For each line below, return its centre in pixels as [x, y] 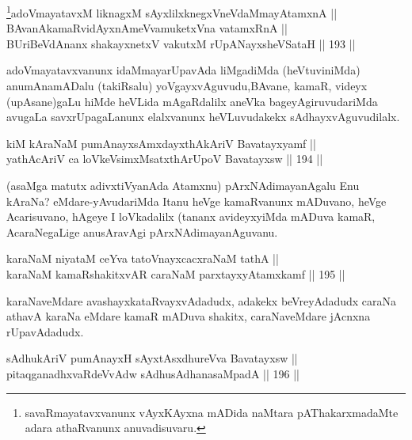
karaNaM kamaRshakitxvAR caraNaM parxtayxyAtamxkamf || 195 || [176, 273]
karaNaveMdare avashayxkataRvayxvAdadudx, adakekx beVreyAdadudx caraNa [202, 300]
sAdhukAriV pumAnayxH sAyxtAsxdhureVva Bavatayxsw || [152, 358]
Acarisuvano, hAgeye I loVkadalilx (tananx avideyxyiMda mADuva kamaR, [191, 216]
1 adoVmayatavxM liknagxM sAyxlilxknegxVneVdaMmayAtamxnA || [172, 11]
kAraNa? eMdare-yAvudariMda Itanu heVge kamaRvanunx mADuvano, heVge [196, 201]
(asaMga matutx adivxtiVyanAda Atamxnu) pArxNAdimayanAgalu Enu [183, 185]
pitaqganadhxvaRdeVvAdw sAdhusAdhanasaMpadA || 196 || [153, 373]
